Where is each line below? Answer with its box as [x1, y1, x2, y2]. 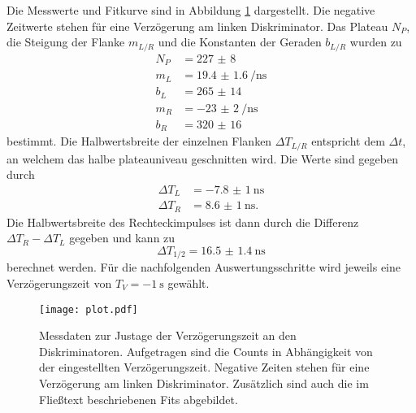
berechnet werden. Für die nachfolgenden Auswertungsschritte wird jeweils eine [6, 259, 401, 276]
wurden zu [349, 33, 402, 50]
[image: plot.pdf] [39, 303, 138, 315]
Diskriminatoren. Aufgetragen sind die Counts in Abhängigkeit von [39, 342, 373, 359]
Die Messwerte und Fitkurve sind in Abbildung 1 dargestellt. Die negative [6, 2, 375, 18]
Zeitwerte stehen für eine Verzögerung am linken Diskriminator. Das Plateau [6, 17, 388, 34]
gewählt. [167, 275, 210, 291]
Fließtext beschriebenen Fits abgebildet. [39, 390, 238, 407]
